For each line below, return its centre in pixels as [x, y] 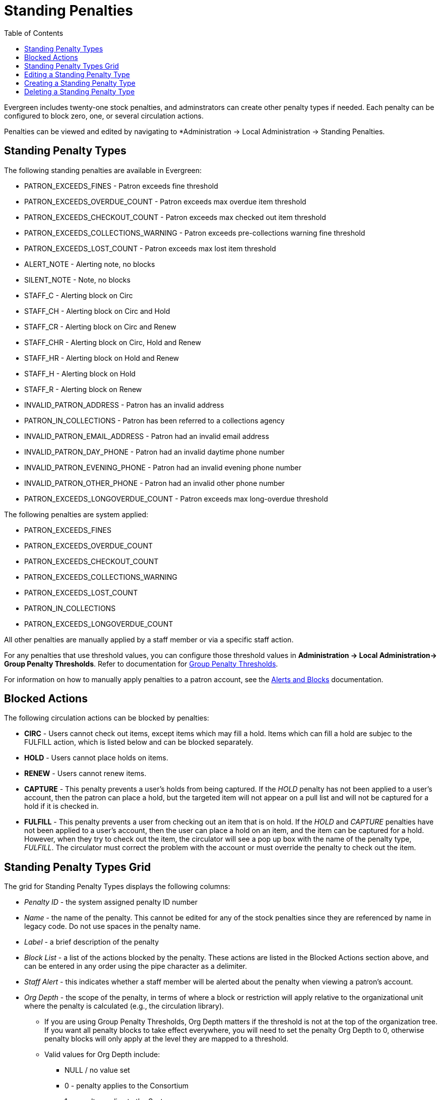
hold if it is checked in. [61, 806]
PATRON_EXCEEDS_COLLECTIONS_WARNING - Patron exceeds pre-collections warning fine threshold [195, 233]
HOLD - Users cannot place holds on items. [96, 758]
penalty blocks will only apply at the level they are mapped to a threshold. [167, 1039]
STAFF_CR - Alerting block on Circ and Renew [100, 326]
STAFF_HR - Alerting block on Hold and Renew [102, 358]
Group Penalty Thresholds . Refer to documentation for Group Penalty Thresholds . [141, 664]
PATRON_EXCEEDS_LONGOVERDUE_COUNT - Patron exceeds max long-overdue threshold [176, 499]
